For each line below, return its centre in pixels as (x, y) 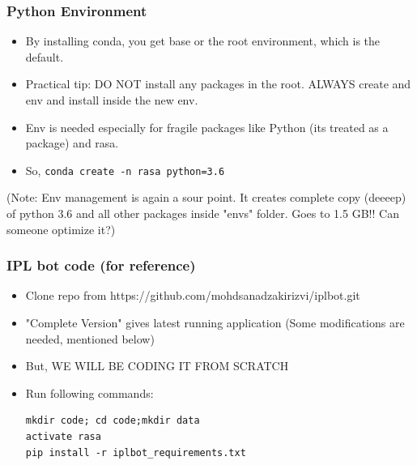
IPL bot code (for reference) (101, 265)
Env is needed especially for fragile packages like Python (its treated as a (207, 127)
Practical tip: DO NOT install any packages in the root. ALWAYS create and (218, 84)
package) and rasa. (72, 143)
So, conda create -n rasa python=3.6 (125, 170)
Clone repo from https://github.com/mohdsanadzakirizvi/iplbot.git (193, 295)
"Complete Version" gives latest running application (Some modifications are (215, 323)
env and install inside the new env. (112, 100)
